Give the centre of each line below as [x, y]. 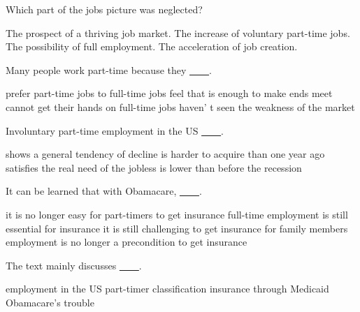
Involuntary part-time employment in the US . [115, 130]
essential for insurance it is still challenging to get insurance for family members [177, 228]
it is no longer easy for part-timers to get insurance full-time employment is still [177, 214]
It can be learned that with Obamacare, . [104, 191]
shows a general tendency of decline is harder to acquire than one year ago [165, 154]
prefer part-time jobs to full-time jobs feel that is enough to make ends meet [169, 93]
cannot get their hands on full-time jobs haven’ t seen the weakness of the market [180, 106]
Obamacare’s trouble [50, 302]
